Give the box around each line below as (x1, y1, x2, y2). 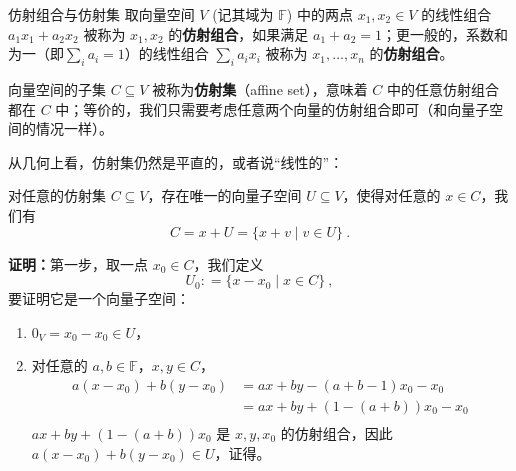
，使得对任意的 (342, 185, 441, 206)
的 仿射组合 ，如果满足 (168, 23, 309, 44)
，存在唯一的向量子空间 (147, 185, 302, 206)
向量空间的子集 (8, 78, 106, 99)
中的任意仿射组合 (387, 78, 500, 99)
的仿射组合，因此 (280, 423, 393, 444)
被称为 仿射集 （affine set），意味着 (152, 78, 368, 99)
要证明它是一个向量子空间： (8, 288, 190, 309)
